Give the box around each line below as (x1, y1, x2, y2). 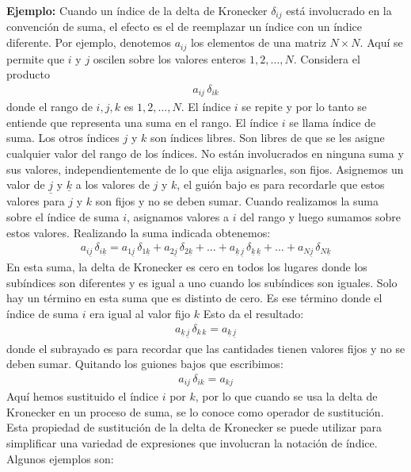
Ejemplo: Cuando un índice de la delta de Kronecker (6, 2, 268, 18)
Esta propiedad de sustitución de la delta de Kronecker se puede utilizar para (6, 419, 382, 436)
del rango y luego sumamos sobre (240, 208, 401, 224)
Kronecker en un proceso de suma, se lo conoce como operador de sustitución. (6, 403, 384, 420)
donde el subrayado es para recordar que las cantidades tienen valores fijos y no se (6, 340, 405, 356)
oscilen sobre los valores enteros (93, 50, 246, 67)
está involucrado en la (286, 2, 392, 18)
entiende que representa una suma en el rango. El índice (6, 113, 279, 130)
